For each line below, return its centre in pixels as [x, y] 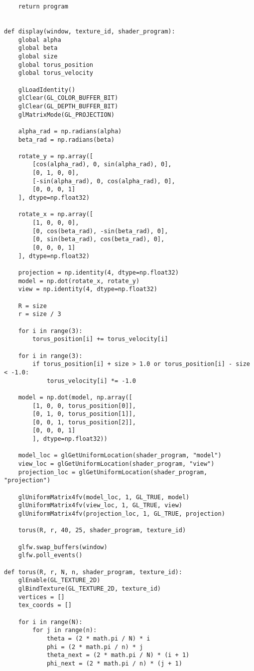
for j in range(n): [65, 630]
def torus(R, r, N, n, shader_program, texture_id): [93, 572]
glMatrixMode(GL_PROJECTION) [66, 115]
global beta [38, 48]
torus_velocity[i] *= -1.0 [91, 381]
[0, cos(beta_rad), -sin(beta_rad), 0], [100, 231]
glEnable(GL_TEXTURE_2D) [59, 580]
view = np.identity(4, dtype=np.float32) [88, 289]
